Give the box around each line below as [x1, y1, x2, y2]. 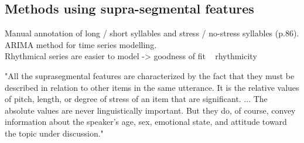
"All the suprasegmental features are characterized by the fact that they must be [5, 69, 295, 81]
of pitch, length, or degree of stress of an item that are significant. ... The [5, 93, 268, 105]
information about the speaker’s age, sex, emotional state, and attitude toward [5, 115, 287, 128]
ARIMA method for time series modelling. [5, 38, 157, 50]
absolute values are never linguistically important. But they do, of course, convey [5, 104, 296, 116]
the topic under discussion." [5, 127, 104, 139]
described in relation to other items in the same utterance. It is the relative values [5, 81, 299, 93]
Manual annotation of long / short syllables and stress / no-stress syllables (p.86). [5, 27, 299, 39]
